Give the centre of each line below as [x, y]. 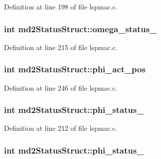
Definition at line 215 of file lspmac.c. [61, 47]
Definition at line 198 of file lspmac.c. [61, 6]
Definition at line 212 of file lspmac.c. [61, 128]
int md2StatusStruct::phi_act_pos [75, 69]
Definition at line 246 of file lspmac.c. [61, 87]
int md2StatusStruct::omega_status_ [80, 28]
